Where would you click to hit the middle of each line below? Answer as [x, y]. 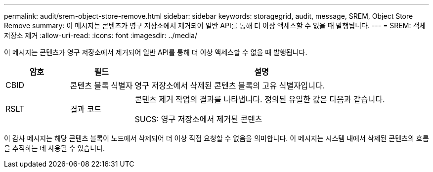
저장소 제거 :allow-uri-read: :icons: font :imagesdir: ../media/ [101, 35]
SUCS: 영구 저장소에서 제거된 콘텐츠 [198, 119]
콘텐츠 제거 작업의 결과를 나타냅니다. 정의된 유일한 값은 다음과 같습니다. [260, 99]
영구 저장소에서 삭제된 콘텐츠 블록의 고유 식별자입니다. [230, 86]
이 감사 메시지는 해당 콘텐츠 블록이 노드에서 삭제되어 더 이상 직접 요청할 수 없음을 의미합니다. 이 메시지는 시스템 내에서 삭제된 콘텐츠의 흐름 [216, 138]
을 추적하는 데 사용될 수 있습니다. [55, 148]
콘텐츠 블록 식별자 [101, 86]
